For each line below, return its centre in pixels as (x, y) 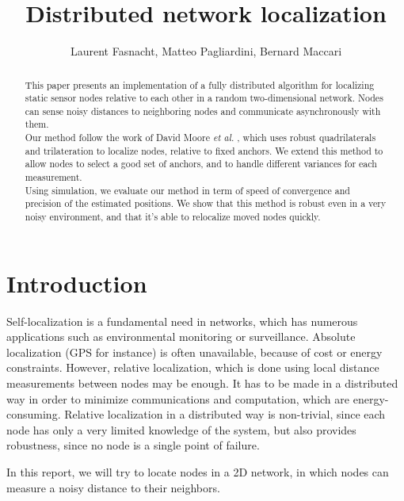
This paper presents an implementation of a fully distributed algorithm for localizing (200, 84)
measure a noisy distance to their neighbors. (113, 487)
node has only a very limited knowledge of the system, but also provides (181, 429)
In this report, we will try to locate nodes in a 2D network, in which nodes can (198, 472)
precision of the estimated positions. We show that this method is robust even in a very (206, 203)
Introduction (77, 283)
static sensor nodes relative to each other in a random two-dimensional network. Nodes (204, 98)
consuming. (34, 414)
